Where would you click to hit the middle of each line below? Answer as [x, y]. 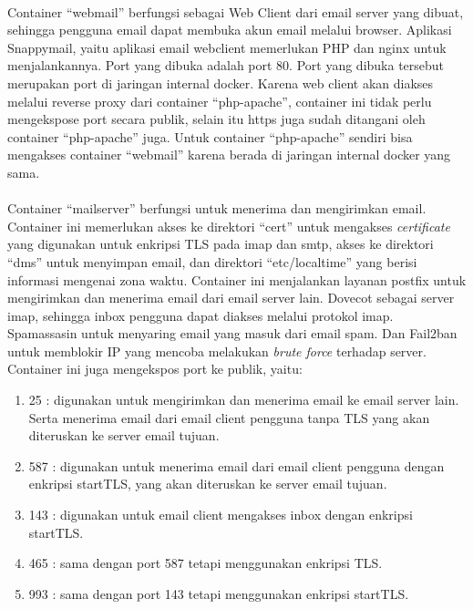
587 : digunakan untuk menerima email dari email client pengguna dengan [236, 465]
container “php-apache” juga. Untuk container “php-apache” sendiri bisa [210, 136]
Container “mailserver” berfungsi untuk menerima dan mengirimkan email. [217, 208]
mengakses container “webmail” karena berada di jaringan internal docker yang [229, 155]
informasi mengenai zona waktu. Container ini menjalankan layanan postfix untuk [237, 279]
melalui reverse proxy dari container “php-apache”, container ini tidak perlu [220, 101]
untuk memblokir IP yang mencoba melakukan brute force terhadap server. [217, 351]
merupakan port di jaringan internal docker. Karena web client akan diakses [221, 83]
